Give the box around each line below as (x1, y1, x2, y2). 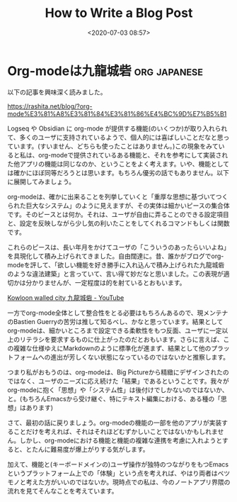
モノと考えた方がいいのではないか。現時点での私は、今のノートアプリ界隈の (7, 477, 231, 486)
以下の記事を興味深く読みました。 (7, 87, 107, 96)
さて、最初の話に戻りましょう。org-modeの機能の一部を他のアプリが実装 (7, 418, 222, 427)
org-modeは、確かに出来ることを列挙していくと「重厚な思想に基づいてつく (7, 192, 229, 201)
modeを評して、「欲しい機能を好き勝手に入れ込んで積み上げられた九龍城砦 (7, 260, 225, 269)
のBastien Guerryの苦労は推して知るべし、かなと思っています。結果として (7, 317, 224, 325)
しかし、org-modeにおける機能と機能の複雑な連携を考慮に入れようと (19, 436, 223, 445)
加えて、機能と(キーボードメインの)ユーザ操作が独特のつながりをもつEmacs (7, 459, 229, 469)
